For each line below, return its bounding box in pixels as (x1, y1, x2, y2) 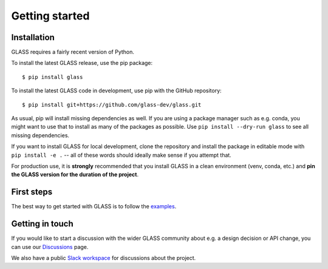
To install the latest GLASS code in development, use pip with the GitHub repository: (11, 87, 222, 94)
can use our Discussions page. (11, 243, 89, 250)
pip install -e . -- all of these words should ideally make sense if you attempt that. (11, 151, 232, 158)
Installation (11, 32, 55, 43)
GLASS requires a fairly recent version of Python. (11, 49, 135, 56)
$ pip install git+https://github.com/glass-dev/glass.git (22, 101, 202, 108)
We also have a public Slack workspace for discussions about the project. (11, 254, 196, 261)
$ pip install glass (22, 73, 83, 80)
